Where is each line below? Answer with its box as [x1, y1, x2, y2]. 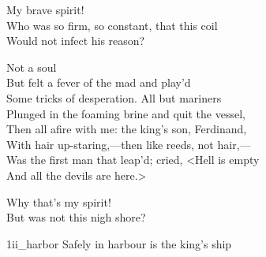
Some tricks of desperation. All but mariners [6, 89, 222, 106]
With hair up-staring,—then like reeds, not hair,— [6, 136, 251, 152]
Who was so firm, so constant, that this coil [6, 17, 218, 33]
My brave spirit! [6, 2, 84, 17]
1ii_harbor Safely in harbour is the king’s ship [6, 235, 232, 251]
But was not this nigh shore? [6, 209, 146, 225]
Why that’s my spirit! [6, 193, 111, 210]
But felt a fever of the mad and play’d [6, 74, 191, 91]
